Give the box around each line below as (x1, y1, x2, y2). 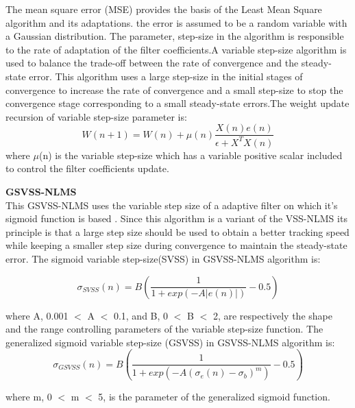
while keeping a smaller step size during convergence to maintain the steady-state (5, 238, 347, 252)
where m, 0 (5, 389, 52, 404)
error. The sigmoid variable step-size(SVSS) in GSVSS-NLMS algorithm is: (5, 251, 321, 265)
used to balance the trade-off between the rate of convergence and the (5, 56, 299, 70)
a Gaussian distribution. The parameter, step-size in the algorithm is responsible (5, 29, 344, 43)
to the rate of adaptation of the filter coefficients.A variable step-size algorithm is (5, 42, 347, 56)
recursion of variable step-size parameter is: (5, 109, 187, 123)
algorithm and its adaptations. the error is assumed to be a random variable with (5, 15, 347, 29)
